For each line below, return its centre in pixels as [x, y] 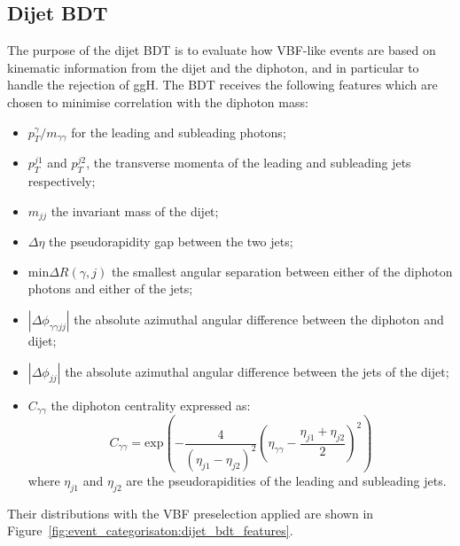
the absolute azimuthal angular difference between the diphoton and [259, 319]
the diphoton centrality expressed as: [151, 405]
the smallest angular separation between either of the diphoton [282, 271]
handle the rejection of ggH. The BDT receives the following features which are [222, 85]
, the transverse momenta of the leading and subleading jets [249, 163]
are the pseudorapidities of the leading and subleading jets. [286, 480]
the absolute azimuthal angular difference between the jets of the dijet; [257, 371]
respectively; [62, 181]
